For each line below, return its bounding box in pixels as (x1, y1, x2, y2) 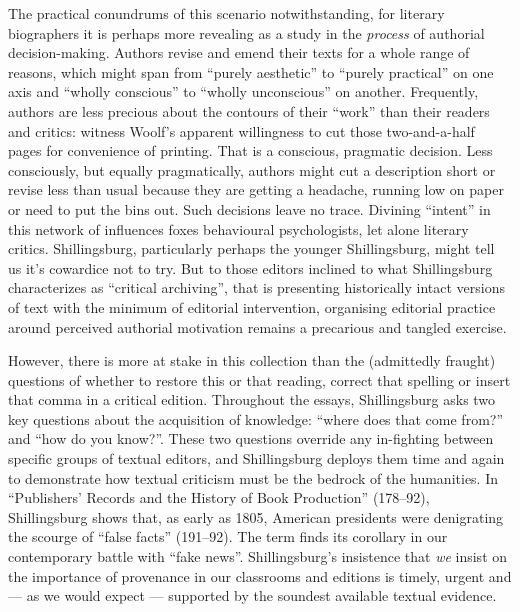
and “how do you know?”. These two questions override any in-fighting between (8, 428, 494, 449)
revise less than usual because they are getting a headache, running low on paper (8, 179, 504, 200)
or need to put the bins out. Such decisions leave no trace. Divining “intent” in (8, 198, 491, 219)
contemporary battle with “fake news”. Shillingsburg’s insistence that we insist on (8, 546, 508, 567)
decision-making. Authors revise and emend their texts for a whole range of (8, 42, 470, 63)
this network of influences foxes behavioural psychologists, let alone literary (8, 218, 469, 239)
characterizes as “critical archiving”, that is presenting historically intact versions (8, 277, 506, 298)
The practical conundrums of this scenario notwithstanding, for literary (8, 3, 445, 23)
